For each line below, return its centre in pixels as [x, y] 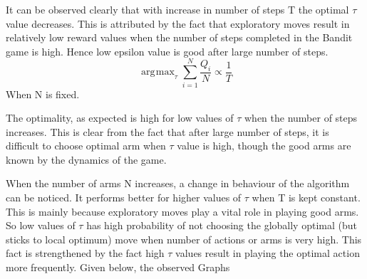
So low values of [41, 225]
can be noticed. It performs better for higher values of [124, 198]
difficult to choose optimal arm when [86, 146]
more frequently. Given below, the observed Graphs [118, 267]
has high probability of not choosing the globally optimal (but [222, 225]
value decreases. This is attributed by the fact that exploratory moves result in [178, 23]
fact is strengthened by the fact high [85, 253]
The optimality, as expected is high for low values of [120, 118]
